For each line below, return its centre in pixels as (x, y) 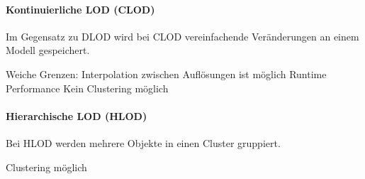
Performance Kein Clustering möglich (87, 88)
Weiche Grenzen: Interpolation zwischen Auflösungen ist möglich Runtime (166, 74)
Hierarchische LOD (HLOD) (77, 115)
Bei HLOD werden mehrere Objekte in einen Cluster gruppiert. (143, 142)
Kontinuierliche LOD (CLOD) (80, 9)
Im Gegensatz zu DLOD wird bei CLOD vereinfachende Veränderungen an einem (182, 36)
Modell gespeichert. (48, 50)
